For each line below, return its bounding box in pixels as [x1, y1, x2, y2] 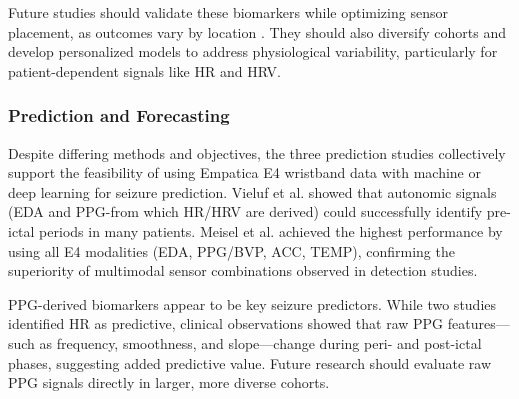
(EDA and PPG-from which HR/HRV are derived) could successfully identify [8, 201, 483, 222]
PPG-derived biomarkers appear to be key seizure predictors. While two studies [8, 293, 497, 314]
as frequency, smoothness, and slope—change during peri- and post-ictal [39, 332, 482, 353]
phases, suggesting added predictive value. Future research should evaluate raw [8, 352, 492, 373]
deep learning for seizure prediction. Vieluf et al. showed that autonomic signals [8, 181, 497, 202]
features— [447, 313, 510, 334]
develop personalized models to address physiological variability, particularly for [8, 41, 498, 62]
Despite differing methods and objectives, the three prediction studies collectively [8, 142, 506, 163]
